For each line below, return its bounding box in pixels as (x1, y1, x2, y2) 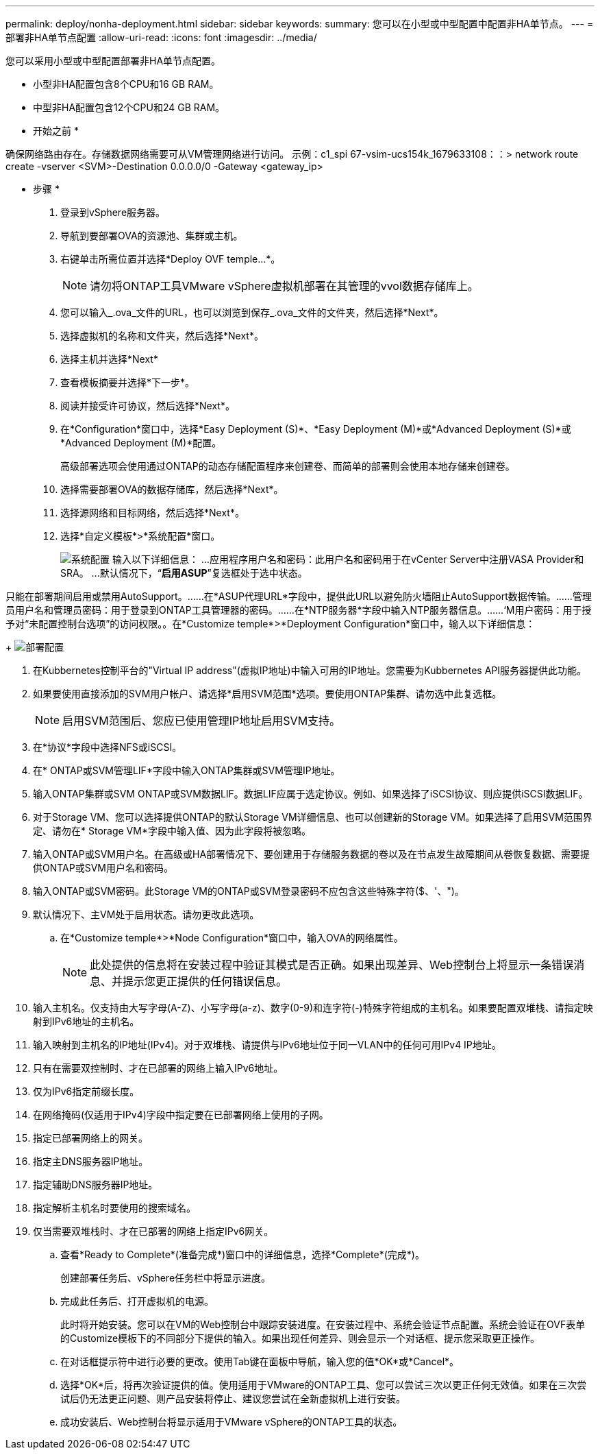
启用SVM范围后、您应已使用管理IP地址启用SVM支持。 (62, 714, 341, 727)
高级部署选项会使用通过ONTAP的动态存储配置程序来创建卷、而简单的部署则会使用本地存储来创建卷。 (60, 460, 515, 472)
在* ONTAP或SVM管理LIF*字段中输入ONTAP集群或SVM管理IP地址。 (33, 765, 340, 776)
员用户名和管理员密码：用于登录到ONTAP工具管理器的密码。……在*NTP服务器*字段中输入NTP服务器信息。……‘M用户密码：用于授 (5, 604, 592, 616)
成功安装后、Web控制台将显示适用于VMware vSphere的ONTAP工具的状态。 (60, 1416, 403, 1428)
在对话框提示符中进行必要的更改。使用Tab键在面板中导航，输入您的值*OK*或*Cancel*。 (60, 1356, 460, 1367)
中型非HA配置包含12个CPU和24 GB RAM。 (33, 101, 225, 113)
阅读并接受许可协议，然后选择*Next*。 (60, 400, 235, 411)
